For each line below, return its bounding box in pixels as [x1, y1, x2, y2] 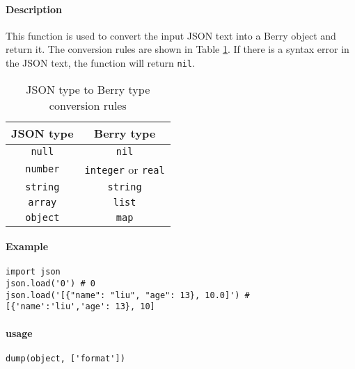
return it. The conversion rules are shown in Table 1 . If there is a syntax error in [6, 42, 349, 56]
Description [6, 1, 63, 16]
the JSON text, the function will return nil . [6, 55, 195, 69]
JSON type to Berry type [26, 81, 150, 97]
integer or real [84, 161, 165, 177]
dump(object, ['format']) [6, 353, 125, 363]
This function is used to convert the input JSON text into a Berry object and [6, 28, 336, 42]
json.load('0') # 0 [6, 279, 95, 289]
